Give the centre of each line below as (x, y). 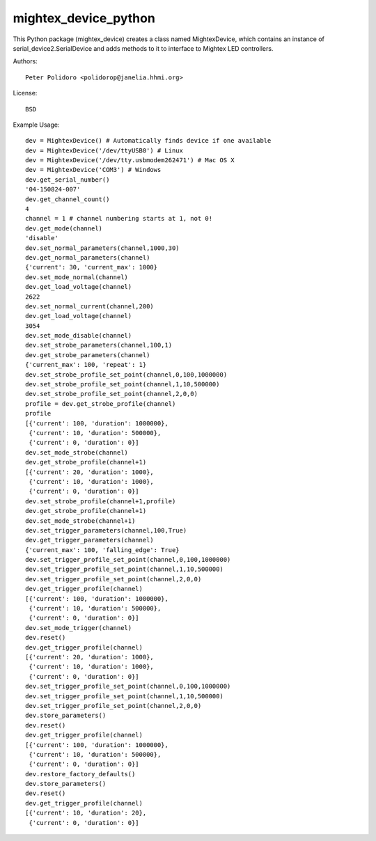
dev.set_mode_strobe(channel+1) (80, 521)
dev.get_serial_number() (68, 180)
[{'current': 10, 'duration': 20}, (86, 813)
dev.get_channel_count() (68, 199)
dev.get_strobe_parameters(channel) (88, 355)
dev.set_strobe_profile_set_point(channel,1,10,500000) (123, 384)
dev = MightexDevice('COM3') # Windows (93, 170)
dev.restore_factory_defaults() (80, 774)
